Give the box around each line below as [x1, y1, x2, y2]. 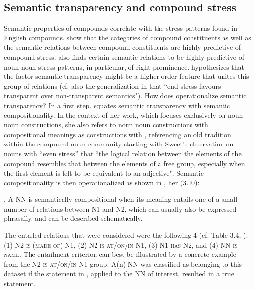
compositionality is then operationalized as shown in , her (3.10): [4, 177, 200, 187]
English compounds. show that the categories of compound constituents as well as [4, 32, 251, 42]
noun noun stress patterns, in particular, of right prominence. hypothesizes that [4, 61, 245, 72]
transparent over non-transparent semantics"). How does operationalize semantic [4, 90, 247, 101]
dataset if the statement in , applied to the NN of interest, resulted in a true [4, 268, 234, 279]
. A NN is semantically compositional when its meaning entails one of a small [4, 194, 238, 204]
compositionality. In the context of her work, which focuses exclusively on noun [4, 109, 243, 120]
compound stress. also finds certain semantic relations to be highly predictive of [4, 51, 244, 62]
